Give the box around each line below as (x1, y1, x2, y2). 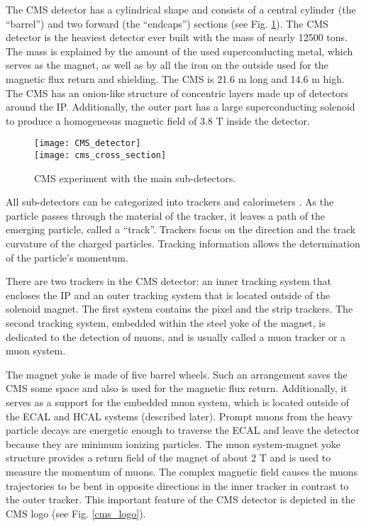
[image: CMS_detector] (34, 138, 141, 149)
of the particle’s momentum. (6, 250, 128, 264)
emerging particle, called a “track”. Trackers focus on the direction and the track (6, 222, 356, 237)
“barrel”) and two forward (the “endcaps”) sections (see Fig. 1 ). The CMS (6, 16, 328, 30)
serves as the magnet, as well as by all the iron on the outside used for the (6, 57, 328, 72)
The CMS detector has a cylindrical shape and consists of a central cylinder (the (6, 2, 356, 16)
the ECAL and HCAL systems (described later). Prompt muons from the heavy (6, 408, 353, 423)
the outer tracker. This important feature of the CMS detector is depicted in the (6, 492, 355, 507)
